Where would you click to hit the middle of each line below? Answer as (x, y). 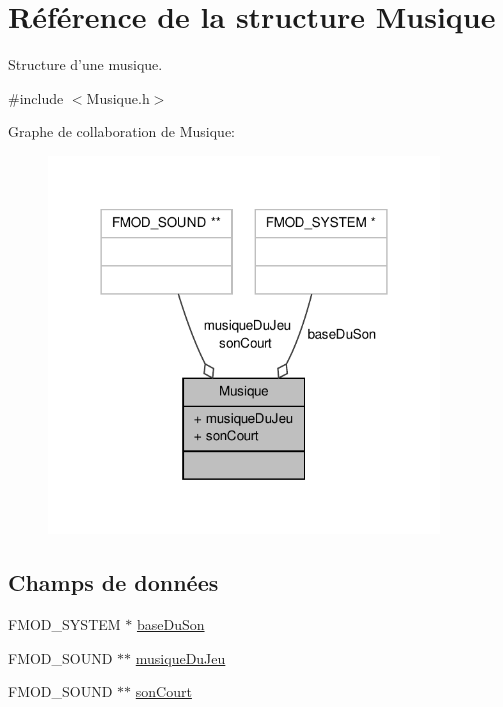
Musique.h (118, 97)
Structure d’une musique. (85, 64)
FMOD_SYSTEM (64, 624)
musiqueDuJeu (180, 657)
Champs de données (113, 582)
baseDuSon (170, 624)
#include (36, 97)
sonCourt (163, 691)
